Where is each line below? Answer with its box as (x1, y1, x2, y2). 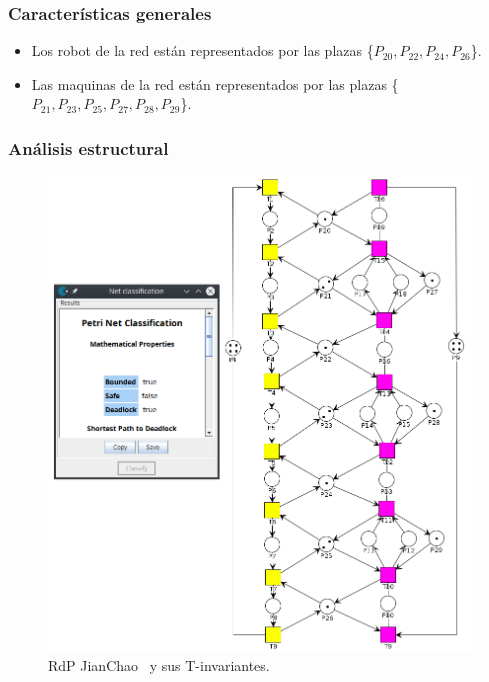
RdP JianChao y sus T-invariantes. (48, 655, 270, 676)
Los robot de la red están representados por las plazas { (31, 40, 374, 61)
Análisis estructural (8, 135, 169, 160)
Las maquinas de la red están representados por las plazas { (31, 73, 399, 94)
